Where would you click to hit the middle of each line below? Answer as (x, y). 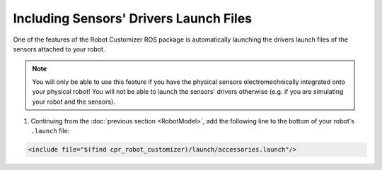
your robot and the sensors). (74, 102)
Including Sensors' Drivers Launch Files (133, 18)
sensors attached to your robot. (59, 49)
